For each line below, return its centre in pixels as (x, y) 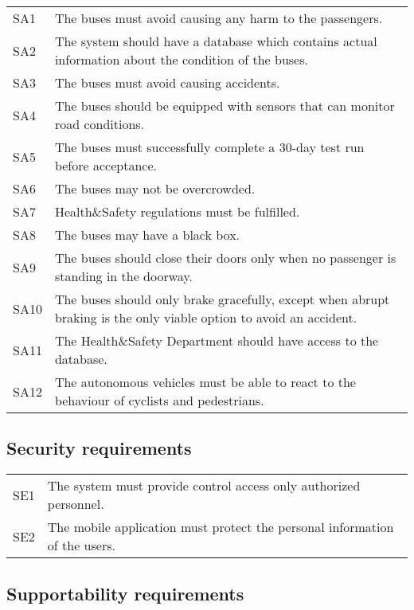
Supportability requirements (125, 593)
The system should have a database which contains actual (216, 41)
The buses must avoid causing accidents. (167, 82)
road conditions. (100, 124)
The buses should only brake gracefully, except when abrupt (222, 299)
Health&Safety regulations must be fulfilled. (177, 211)
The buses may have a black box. (147, 235)
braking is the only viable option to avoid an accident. (206, 317)
